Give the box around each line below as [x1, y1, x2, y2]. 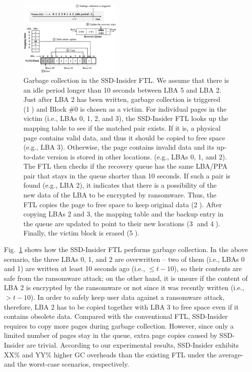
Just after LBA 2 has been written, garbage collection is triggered [23, 94, 221, 104]
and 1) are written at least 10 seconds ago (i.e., [4, 263, 145, 274]
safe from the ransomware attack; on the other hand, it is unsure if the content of [4, 273, 248, 283]
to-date [23, 151, 45, 161]
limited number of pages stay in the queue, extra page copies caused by [4, 330, 217, 340]
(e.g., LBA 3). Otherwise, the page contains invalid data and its [23, 142, 214, 152]
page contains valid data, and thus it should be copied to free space [23, 132, 225, 142]
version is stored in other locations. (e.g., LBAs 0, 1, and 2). [47, 151, 227, 161]
